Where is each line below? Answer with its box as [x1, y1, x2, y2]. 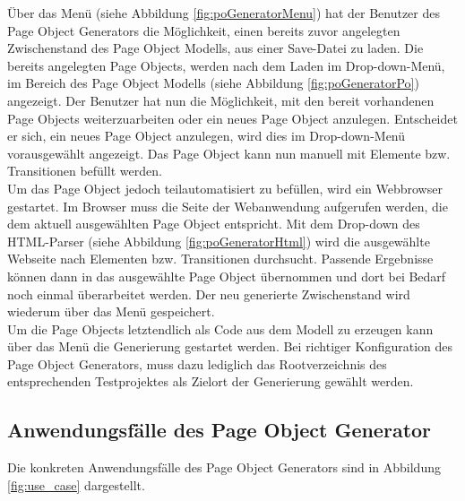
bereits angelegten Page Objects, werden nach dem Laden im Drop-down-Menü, [7, 56, 445, 74]
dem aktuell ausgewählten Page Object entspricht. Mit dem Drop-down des [7, 214, 420, 233]
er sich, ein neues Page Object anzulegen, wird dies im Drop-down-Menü [7, 126, 406, 145]
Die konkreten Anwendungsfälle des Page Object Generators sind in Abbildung [7, 458, 441, 477]
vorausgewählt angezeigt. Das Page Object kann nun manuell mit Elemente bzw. [7, 143, 451, 162]
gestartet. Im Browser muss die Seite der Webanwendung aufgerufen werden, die [7, 196, 448, 215]
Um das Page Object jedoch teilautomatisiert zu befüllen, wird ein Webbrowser [7, 178, 443, 197]
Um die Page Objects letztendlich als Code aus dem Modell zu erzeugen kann [7, 319, 434, 338]
